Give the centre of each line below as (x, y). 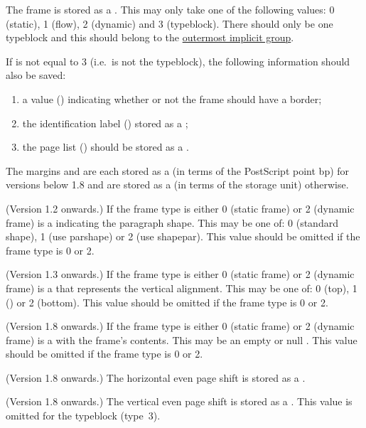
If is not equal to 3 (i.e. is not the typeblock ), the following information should (178, 61)
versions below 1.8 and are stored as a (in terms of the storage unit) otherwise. (177, 184)
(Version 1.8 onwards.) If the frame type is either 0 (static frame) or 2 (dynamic (180, 326)
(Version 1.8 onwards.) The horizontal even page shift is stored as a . (156, 377)
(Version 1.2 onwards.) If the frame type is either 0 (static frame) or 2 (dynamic (180, 208)
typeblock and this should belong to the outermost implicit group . (150, 37)
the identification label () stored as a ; (105, 123)
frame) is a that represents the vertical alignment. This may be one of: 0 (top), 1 (182, 288)
